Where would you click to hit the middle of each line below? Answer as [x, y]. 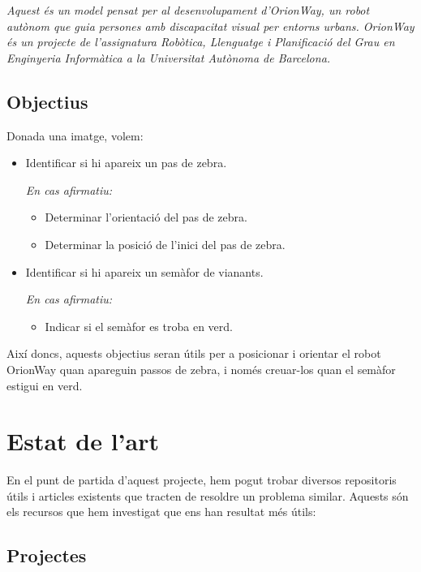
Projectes [47, 555]
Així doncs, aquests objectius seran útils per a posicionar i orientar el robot [194, 353]
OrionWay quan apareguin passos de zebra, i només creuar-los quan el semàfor [201, 369]
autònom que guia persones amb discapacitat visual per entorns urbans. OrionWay [210, 26]
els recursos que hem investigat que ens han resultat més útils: [161, 512]
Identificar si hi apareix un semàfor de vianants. [144, 271]
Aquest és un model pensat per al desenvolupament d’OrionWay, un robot [188, 10]
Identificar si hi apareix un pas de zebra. [126, 163]
